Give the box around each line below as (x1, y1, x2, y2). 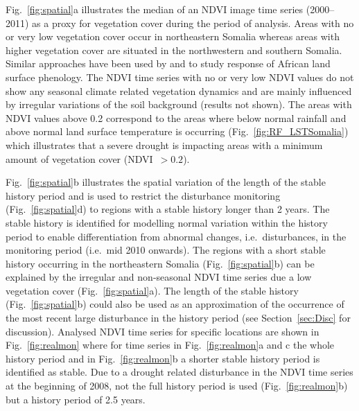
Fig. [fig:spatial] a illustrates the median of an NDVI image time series (6, 2, 304, 16)
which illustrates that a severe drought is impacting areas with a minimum (6, 137, 323, 152)
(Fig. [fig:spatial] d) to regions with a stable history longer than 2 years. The (6, 202, 330, 216)
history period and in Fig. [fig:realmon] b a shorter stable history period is (6, 351, 320, 365)
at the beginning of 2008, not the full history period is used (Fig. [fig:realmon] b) (6, 378, 348, 393)
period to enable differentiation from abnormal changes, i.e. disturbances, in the (6, 229, 347, 243)
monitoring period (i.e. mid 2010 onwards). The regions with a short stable (6, 243, 326, 257)
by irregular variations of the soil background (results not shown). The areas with (6, 97, 352, 112)
